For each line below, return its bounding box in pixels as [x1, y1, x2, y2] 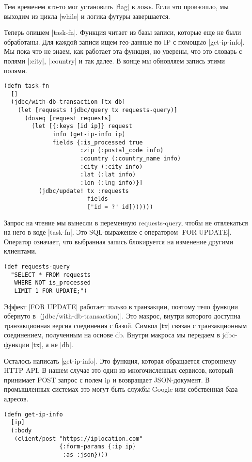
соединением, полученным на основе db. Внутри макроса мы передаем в [4, 330, 220, 340]
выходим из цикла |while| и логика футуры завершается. [4, 11, 170, 21]
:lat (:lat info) [80, 171, 136, 178]
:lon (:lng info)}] [80, 179, 143, 187]
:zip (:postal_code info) [80, 147, 164, 154]
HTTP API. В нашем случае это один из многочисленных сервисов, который [4, 365, 233, 375]
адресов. [4, 394, 29, 403]
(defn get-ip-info [4, 411, 63, 418]
